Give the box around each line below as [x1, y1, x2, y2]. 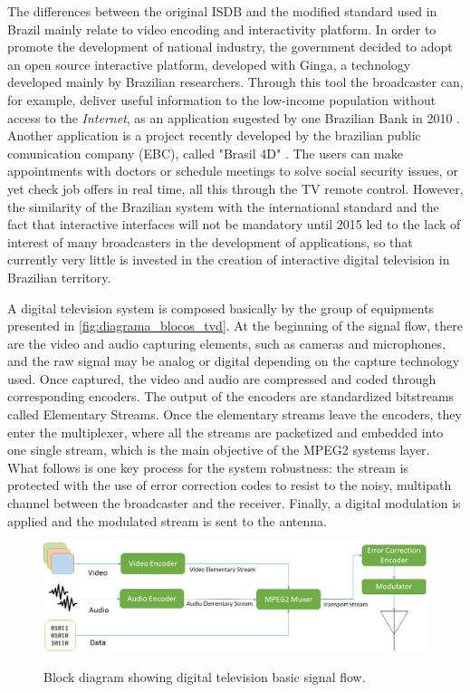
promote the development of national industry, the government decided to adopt [7, 37, 453, 56]
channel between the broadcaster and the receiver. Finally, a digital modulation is [7, 494, 461, 513]
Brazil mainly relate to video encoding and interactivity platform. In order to [7, 19, 436, 38]
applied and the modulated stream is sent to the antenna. [7, 511, 327, 530]
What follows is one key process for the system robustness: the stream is [7, 457, 409, 476]
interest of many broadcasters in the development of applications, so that [7, 232, 413, 251]
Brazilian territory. [7, 267, 111, 286]
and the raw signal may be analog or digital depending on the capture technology [7, 351, 460, 370]
